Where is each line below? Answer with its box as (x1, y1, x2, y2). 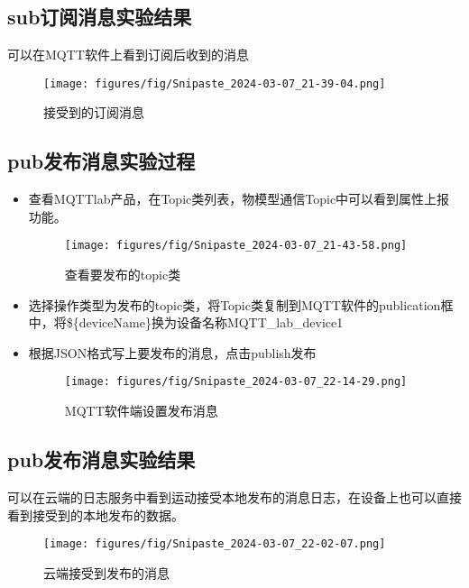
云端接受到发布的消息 (43, 563, 170, 582)
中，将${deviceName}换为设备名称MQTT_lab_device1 (28, 313, 344, 332)
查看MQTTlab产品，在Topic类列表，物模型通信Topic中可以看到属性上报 (28, 189, 450, 208)
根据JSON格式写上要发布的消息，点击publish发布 (28, 343, 317, 362)
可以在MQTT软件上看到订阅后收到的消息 (7, 45, 249, 64)
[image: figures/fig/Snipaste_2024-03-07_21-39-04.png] (43, 77, 386, 90)
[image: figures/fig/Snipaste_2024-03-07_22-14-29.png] (64, 375, 408, 389)
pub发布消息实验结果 (7, 446, 196, 473)
